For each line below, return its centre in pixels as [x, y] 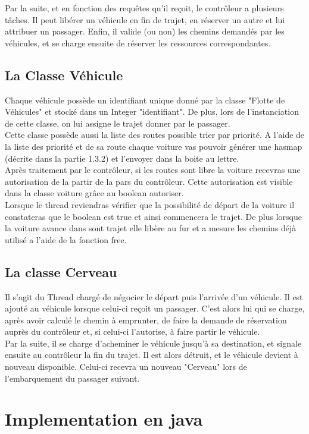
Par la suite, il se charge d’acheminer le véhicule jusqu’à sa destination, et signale [153, 343]
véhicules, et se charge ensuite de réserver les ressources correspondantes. [138, 43]
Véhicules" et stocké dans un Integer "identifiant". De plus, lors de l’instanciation [152, 111]
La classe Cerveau [61, 271]
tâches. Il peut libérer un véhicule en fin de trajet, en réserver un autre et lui [145, 19]
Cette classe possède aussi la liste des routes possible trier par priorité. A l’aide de [155, 135]
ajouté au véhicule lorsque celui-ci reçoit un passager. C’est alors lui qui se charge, [155, 308]
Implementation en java [104, 419]
